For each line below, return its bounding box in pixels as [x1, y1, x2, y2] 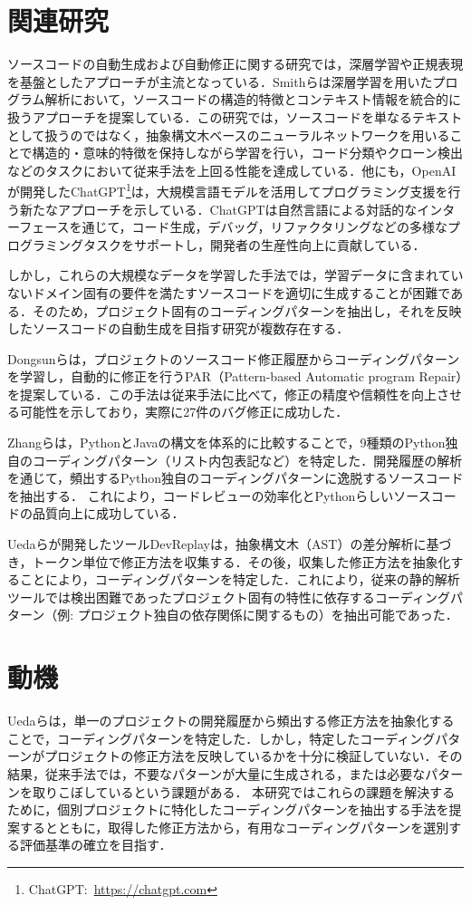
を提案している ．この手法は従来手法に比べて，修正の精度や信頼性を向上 [7, 384, 437, 403]
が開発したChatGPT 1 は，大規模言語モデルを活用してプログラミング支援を [7, 179, 448, 200]
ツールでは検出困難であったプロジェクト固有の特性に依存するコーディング [7, 587, 450, 606]
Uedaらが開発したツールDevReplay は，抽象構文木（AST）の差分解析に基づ [7, 534, 452, 554]
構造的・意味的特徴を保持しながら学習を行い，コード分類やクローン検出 [32, 143, 463, 162]
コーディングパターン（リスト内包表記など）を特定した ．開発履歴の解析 [32, 450, 463, 469]
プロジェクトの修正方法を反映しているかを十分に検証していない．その [44, 746, 463, 765]
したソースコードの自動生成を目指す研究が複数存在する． [7, 319, 350, 338]
